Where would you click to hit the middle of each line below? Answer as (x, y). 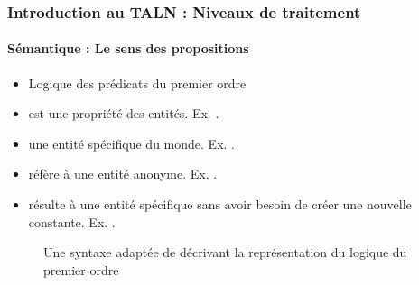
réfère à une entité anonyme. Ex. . (123, 174)
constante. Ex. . (72, 221)
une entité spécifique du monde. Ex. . (131, 143)
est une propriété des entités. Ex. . (124, 113)
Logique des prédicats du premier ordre (137, 83)
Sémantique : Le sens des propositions (128, 48)
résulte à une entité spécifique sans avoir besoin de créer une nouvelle (220, 204)
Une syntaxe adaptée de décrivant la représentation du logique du (225, 252)
